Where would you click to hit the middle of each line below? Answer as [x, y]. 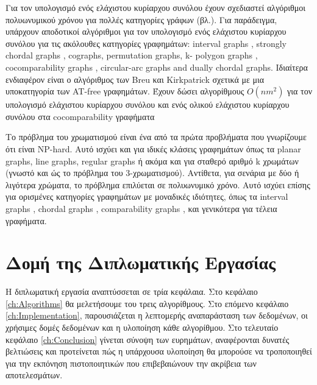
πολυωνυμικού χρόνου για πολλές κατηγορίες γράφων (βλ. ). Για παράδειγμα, [141, 19]
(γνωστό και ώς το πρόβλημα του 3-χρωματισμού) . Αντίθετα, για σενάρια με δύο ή [152, 173]
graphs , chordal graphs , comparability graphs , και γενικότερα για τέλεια [141, 208]
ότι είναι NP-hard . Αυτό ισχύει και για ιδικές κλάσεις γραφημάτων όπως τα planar [153, 148]
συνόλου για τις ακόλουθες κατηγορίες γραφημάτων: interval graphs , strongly [146, 43]
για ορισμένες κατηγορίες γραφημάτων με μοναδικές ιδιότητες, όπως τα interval [147, 196]
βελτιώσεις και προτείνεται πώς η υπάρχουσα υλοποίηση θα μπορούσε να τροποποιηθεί [159, 351]
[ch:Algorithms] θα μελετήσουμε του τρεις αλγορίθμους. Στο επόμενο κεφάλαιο [147, 303]
